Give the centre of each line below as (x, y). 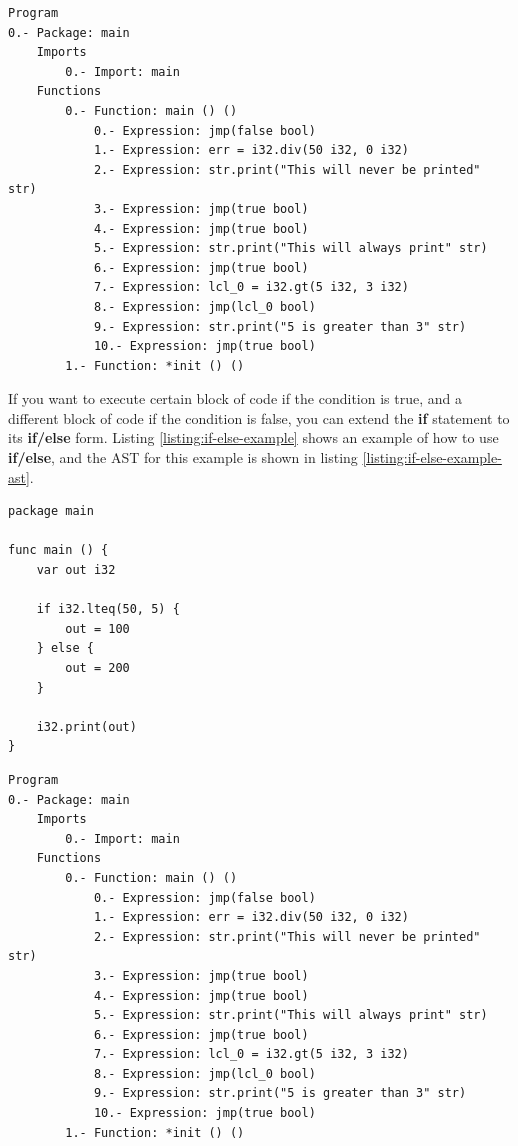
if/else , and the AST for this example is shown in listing (183, 457)
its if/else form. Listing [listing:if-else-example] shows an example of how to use (253, 437)
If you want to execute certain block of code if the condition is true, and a (235, 398)
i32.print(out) (86, 726)
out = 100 (97, 628)
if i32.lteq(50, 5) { (108, 609)
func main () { (58, 550)
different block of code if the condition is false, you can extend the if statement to (259, 417)
